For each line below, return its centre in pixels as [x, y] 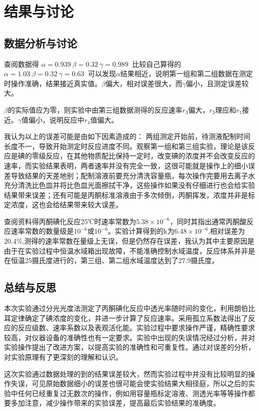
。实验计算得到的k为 [141, 231]
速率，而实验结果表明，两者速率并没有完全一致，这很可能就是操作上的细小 [126, 165]
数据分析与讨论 [41, 43]
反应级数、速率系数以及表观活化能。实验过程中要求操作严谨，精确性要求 [136, 328]
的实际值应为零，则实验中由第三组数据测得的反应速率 [95, 109]
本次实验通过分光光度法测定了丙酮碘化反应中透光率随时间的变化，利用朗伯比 [129, 308]
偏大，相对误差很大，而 [144, 83]
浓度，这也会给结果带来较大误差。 [66, 205]
